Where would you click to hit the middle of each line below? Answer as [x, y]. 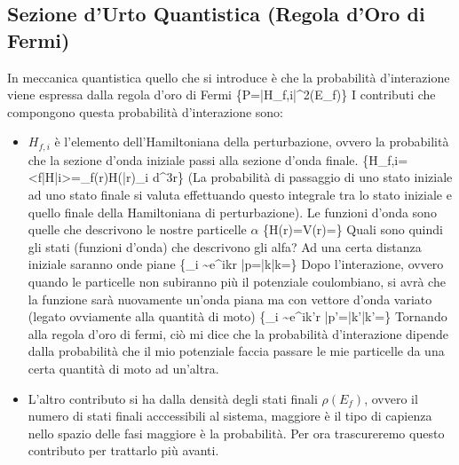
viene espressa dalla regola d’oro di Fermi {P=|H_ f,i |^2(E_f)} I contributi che [222, 95]
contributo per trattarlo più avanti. [123, 450]
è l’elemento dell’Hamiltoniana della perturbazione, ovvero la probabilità [252, 142]
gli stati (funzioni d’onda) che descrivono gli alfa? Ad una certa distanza [225, 246]
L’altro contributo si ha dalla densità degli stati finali [173, 398]
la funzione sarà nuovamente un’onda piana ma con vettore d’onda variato [230, 299]
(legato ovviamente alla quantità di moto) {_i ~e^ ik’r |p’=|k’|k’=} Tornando [237, 316]
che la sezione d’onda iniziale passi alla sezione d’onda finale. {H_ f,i [213, 159]
